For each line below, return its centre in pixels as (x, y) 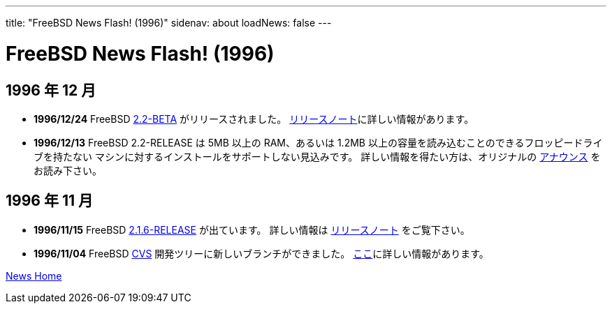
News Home (34, 276)
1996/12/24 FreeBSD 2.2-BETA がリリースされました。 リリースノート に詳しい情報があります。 (254, 119)
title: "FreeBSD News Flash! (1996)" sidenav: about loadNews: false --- (169, 23)
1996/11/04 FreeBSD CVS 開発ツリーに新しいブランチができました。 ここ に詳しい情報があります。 (261, 253)
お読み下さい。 (68, 170)
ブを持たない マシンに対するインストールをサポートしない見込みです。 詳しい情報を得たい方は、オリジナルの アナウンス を (317, 156)
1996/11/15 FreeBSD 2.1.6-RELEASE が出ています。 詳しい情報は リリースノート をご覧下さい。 (252, 229)
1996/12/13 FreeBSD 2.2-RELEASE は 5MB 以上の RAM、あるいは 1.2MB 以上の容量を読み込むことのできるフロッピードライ (318, 142)
